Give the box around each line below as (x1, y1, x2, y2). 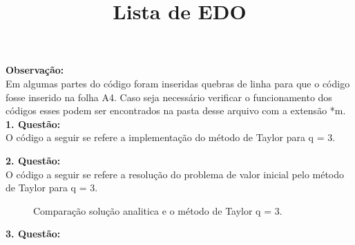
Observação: (6, 63, 64, 77)
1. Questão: (6, 116, 61, 131)
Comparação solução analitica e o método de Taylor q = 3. (33, 203, 282, 217)
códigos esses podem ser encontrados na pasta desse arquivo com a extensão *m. (6, 103, 346, 118)
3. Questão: (6, 226, 61, 241)
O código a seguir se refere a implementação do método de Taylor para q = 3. (6, 130, 336, 145)
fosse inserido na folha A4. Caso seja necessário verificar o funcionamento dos (6, 89, 332, 104)
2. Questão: (6, 153, 61, 167)
